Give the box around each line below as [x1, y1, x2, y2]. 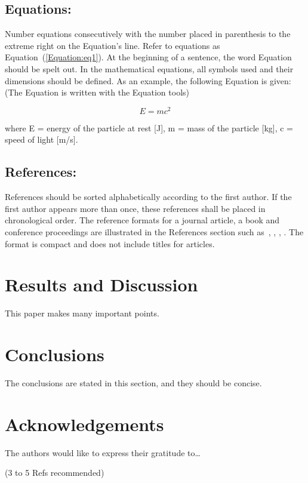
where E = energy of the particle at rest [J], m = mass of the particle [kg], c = [5, 121, 293, 134]
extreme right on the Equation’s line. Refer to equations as [5, 39, 220, 51]
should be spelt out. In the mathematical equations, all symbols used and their [5, 62, 294, 75]
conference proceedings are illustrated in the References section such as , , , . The [5, 226, 304, 238]
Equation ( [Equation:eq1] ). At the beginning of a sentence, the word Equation [5, 51, 292, 63]
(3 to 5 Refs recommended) [5, 466, 104, 479]
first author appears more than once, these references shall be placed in [5, 202, 266, 214]
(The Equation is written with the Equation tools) [5, 86, 190, 99]
